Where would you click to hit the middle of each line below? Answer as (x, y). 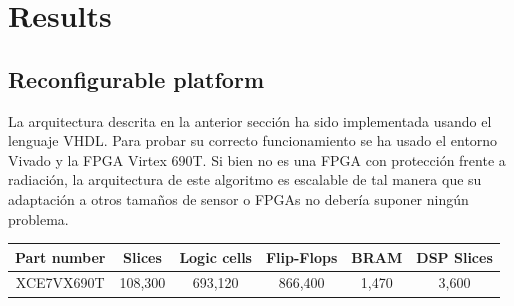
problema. (38, 218)
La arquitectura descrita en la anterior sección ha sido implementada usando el (250, 120)
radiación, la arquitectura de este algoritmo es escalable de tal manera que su (245, 179)
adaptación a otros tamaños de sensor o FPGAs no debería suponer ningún (238, 198)
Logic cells (215, 256)
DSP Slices (454, 256)
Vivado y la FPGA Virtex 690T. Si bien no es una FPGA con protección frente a (257, 159)
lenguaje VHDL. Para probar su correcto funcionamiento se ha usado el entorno (253, 140)
